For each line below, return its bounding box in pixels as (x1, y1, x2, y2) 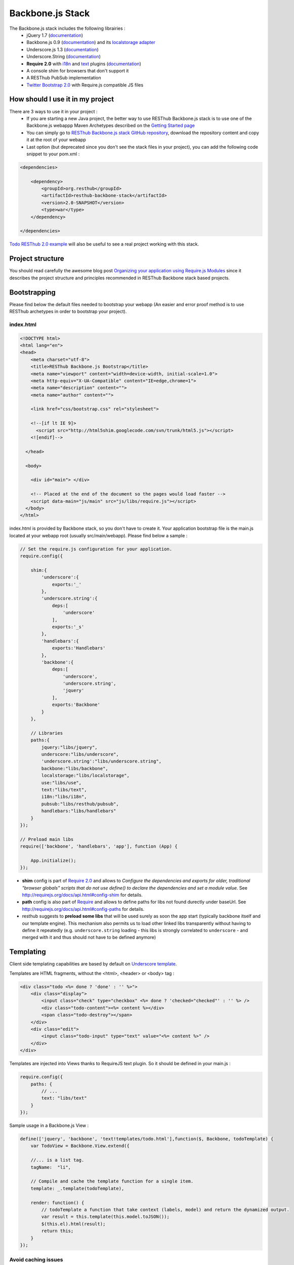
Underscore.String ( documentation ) (26, 54, 101, 60)
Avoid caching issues (9, 1256, 63, 1263)
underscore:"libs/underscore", (41, 751, 119, 757)
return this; (41, 1228, 74, 1234)
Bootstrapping (9, 288, 56, 297)
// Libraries (30, 730, 63, 736)
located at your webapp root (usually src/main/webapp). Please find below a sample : (9, 532, 188, 538)
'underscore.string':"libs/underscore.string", (41, 758, 162, 764)
